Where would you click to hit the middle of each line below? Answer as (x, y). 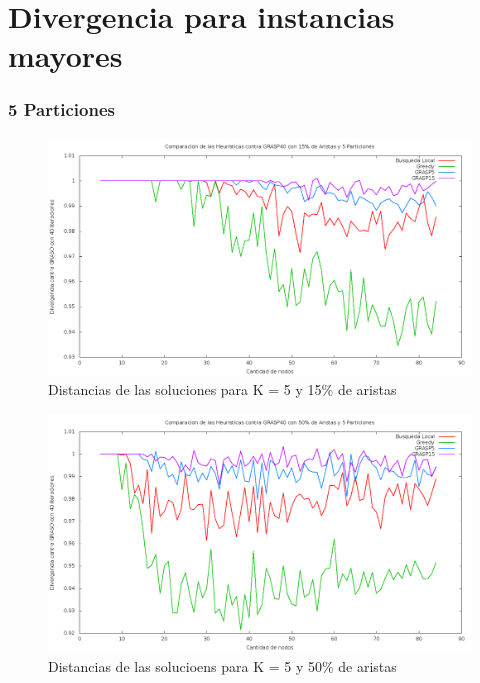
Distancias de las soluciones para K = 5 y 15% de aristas (222, 389)
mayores (65, 55)
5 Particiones (61, 109)
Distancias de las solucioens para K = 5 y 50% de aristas (222, 665)
